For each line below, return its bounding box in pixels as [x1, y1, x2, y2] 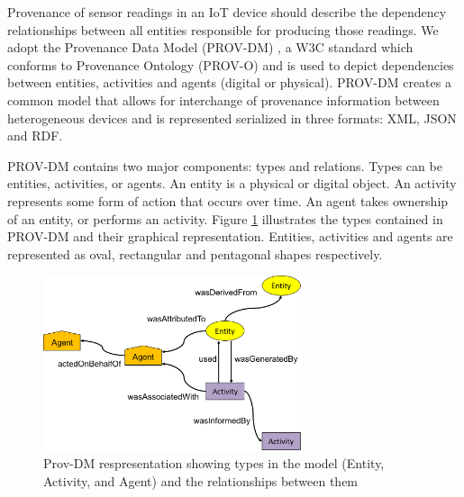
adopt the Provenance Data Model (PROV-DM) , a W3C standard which [7, 38, 414, 57]
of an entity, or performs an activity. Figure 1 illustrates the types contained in [7, 209, 443, 228]
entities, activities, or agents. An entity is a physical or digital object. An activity [7, 174, 457, 193]
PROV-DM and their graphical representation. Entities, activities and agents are [7, 227, 453, 246]
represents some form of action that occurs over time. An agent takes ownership [7, 191, 449, 210]
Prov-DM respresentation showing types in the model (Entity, [43, 454, 385, 473]
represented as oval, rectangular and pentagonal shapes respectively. [7, 244, 383, 263]
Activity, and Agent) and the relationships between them [43, 471, 359, 490]
